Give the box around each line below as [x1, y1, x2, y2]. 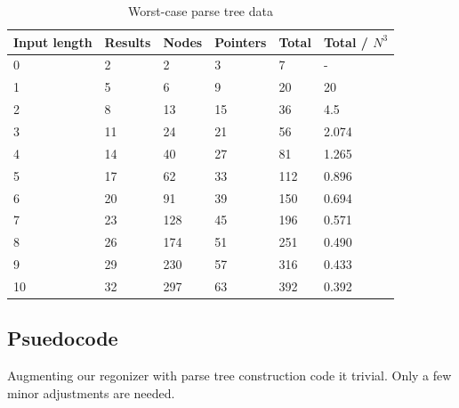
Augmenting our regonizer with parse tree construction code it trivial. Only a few [7, 366, 452, 385]
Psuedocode [7, 324, 118, 352]
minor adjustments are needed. [7, 383, 175, 402]
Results [104, 32, 151, 51]
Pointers [214, 32, 267, 51]
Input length [13, 32, 93, 51]
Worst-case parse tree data [128, 2, 273, 20]
